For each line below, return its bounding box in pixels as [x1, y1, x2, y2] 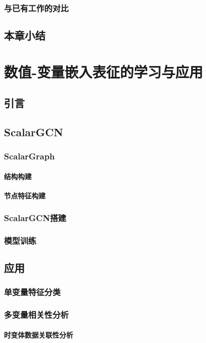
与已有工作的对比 [4, 1, 69, 14]
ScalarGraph [4, 150, 55, 162]
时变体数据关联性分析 [4, 329, 73, 340]
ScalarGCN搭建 [4, 211, 66, 224]
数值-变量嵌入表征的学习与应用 [4, 61, 203, 81]
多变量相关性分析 [4, 308, 69, 321]
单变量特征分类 [4, 286, 61, 298]
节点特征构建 [4, 191, 45, 201]
